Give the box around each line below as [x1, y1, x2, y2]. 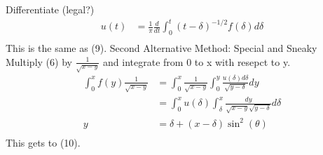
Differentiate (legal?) [6, 2, 95, 16]
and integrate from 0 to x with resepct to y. [103, 54, 291, 69]
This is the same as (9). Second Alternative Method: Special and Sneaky [6, 40, 317, 55]
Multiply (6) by [6, 54, 72, 69]
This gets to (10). [6, 135, 81, 149]
